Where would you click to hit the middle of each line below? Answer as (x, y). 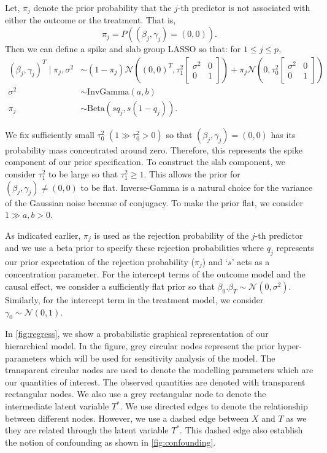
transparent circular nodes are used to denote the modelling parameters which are (159, 370)
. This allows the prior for (192, 174)
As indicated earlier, (43, 235)
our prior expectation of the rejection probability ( (100, 262)
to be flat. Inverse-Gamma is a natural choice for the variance (197, 187)
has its (283, 134)
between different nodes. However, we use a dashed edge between (127, 418)
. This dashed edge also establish (241, 430)
